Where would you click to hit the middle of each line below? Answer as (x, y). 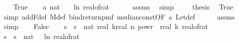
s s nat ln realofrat (41, 36)
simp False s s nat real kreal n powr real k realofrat (106, 26)
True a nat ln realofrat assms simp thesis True (123, 6)
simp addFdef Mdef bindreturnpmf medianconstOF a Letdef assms (119, 16)
